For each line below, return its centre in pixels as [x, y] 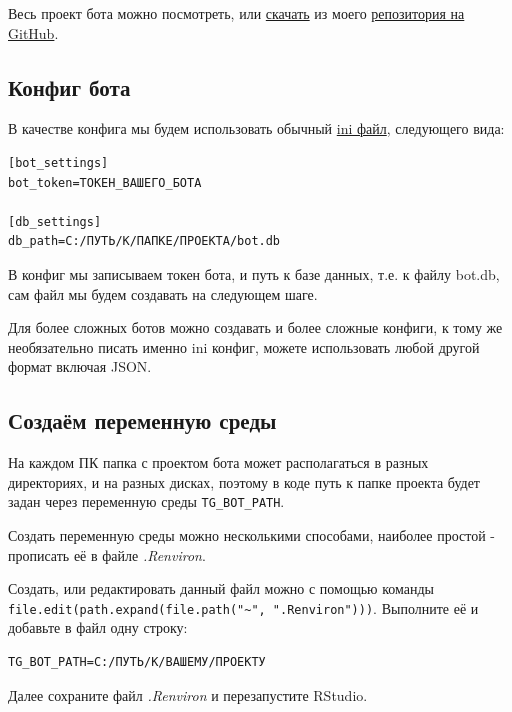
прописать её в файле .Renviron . [107, 554]
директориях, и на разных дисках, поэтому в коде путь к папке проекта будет [244, 481]
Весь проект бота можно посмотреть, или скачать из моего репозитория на [236, 13]
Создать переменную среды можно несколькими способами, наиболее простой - [252, 534]
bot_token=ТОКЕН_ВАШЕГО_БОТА [105, 182]
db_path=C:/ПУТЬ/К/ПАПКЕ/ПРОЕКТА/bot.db [144, 241]
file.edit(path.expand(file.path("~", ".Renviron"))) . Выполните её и [243, 607]
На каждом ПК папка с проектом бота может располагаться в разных [218, 462]
